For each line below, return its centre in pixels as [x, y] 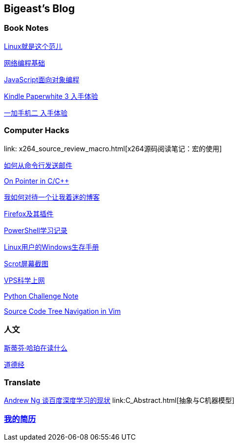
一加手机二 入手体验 [36, 113]
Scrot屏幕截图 [26, 263]
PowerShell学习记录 [36, 230]
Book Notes [26, 28]
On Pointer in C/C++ [37, 181]
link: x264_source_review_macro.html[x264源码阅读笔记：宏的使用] [113, 148]
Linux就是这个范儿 [33, 46]
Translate [22, 382]
